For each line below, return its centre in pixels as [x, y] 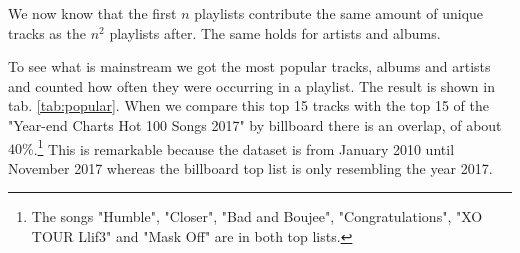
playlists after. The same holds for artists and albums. [275, 32]
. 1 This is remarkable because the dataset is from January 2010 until [244, 147]
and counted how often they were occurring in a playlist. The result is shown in [251, 85]
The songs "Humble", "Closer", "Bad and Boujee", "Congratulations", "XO [257, 216]
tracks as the [47, 32]
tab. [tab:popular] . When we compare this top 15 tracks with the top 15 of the [248, 105]
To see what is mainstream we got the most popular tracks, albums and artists [249, 66]
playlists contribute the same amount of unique [339, 13]
